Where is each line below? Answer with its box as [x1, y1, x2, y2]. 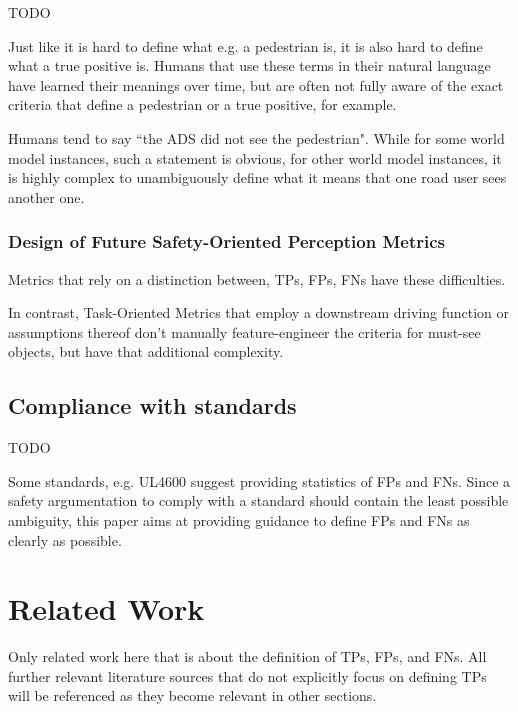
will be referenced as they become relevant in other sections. [8, 685, 377, 706]
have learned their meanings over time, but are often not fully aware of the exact [8, 74, 504, 95]
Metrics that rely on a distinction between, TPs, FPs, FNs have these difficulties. [8, 268, 506, 289]
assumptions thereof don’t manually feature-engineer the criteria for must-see [8, 321, 481, 342]
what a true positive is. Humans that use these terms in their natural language [8, 55, 491, 76]
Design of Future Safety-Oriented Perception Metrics [8, 229, 445, 254]
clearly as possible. [8, 529, 122, 550]
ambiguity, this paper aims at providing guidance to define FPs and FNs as [8, 509, 470, 530]
